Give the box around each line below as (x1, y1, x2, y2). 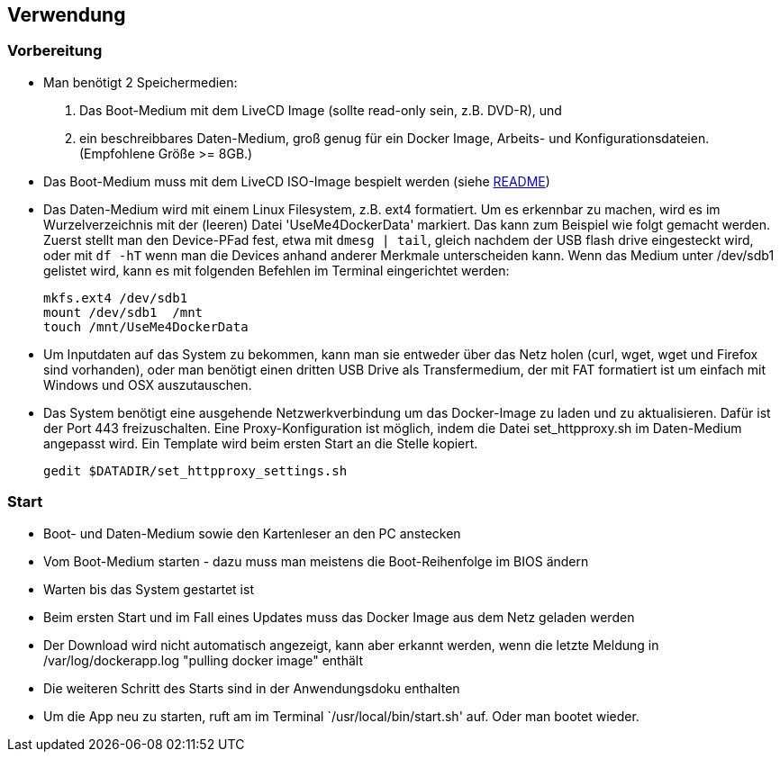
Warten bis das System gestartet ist (43, 581, 254, 597)
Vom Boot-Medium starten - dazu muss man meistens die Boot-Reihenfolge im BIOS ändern (43, 553, 589, 569)
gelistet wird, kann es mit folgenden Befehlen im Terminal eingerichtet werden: (43, 262, 510, 278)
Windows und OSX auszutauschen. (43, 376, 252, 393)
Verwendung (7, 4, 126, 26)
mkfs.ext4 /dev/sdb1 (43, 290, 188, 305)
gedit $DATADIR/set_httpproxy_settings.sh (43, 463, 348, 478)
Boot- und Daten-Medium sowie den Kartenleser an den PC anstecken (43, 525, 461, 541)
